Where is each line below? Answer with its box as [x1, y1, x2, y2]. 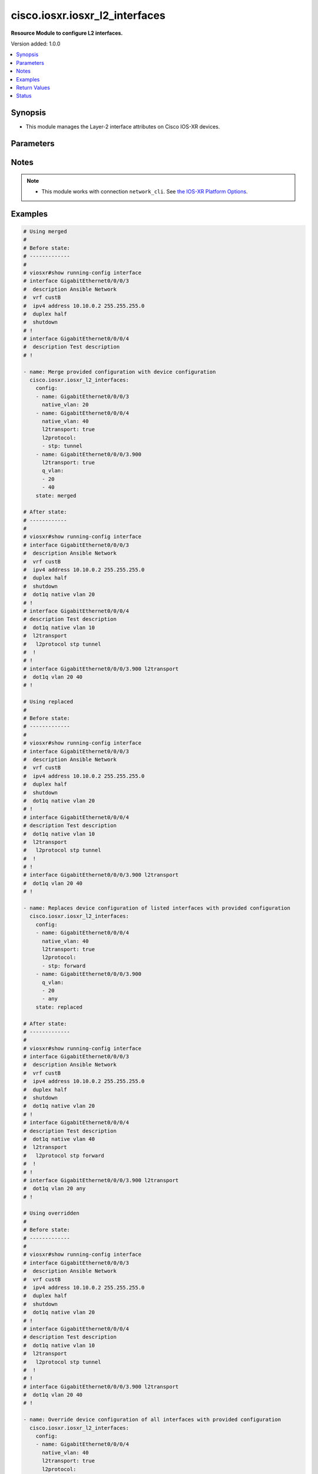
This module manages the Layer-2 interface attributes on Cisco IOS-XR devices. [25, 123, 220, 130]
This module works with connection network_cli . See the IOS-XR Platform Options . [41, 188, 248, 195]
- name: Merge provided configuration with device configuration [23, 368, 216, 375]
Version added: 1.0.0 [11, 40, 61, 47]
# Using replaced [23, 699, 74, 705]
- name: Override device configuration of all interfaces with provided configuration [23, 1416, 281, 1423]
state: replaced [35, 1003, 82, 1011]
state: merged [35, 492, 77, 499]
